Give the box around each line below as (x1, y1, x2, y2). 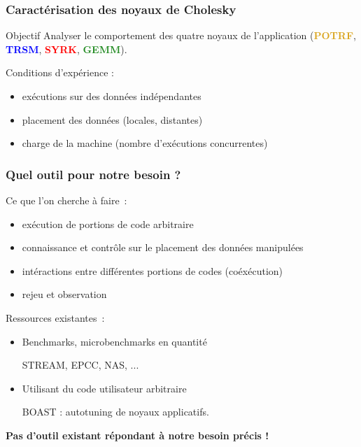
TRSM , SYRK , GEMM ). (6, 41, 127, 56)
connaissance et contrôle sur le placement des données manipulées (22, 240, 304, 255)
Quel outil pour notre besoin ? (6, 165, 181, 183)
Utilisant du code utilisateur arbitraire (22, 381, 187, 395)
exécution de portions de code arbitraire (22, 216, 194, 231)
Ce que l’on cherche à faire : (6, 193, 127, 207)
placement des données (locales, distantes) (22, 112, 203, 127)
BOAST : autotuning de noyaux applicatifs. (22, 404, 209, 419)
